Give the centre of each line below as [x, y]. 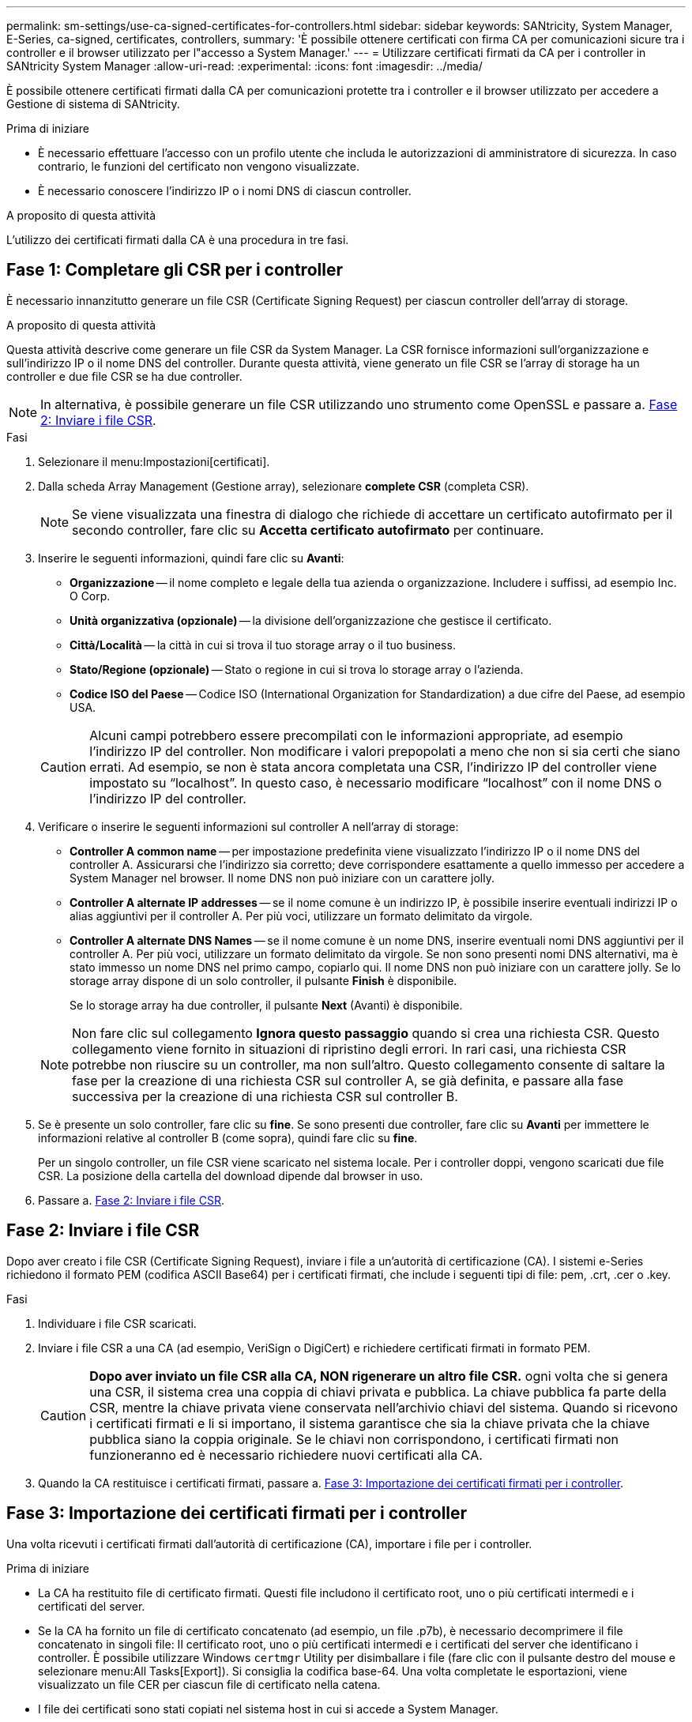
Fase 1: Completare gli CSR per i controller [175, 270]
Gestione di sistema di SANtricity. [93, 104]
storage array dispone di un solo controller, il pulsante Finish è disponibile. [263, 980]
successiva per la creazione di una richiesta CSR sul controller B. [265, 1096]
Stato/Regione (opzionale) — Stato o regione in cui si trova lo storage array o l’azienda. [297, 669]
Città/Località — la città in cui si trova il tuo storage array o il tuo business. [263, 645]
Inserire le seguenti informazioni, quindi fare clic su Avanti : [191, 558]
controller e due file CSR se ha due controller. [124, 376]
